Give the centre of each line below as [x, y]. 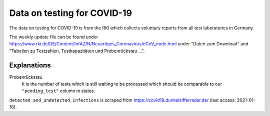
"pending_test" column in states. [58, 91]
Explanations [30, 65]
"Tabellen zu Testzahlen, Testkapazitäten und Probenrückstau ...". [77, 51]
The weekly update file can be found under [54, 37]
